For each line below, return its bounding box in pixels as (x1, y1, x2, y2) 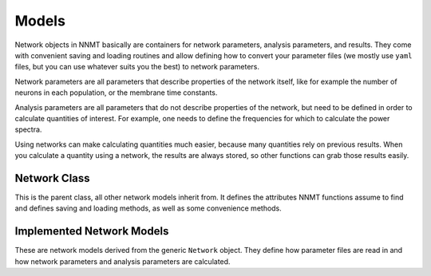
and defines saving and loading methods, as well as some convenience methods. (14, 203, 283, 213)
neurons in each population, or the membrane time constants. (14, 88, 218, 97)
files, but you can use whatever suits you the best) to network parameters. (14, 62, 259, 72)
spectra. (14, 124, 42, 135)
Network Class (14, 172, 91, 185)
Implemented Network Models (14, 224, 169, 239)
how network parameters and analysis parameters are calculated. (14, 256, 231, 266)
